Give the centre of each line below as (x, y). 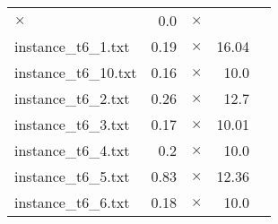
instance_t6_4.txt (72, 150)
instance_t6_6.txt (72, 202)
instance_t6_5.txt (72, 176)
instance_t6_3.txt (72, 124)
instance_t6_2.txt (72, 98)
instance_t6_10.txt (76, 72)
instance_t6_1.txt (72, 46)
